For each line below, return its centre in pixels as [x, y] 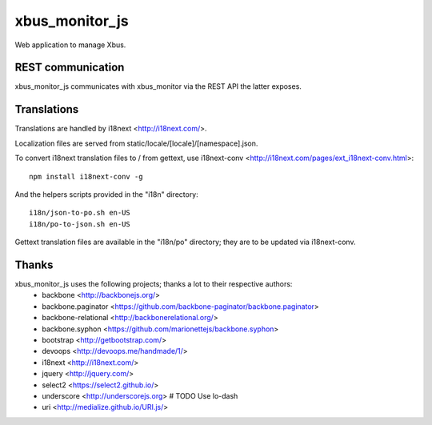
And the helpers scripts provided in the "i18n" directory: [107, 194]
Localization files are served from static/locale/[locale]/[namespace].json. [136, 143]
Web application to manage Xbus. [70, 45]
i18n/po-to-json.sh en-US [80, 224]
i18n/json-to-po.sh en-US [80, 213]
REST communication [70, 68]
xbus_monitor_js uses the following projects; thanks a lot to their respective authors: [154, 284]
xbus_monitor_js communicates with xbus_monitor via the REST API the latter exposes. [158, 86]
